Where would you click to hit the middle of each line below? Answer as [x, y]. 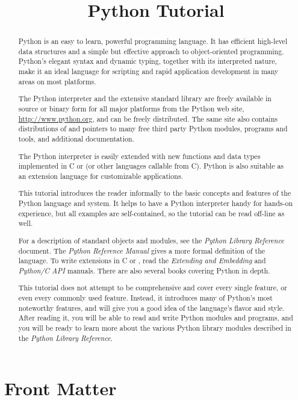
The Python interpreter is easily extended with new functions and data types [139, 156]
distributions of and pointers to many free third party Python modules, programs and [153, 129]
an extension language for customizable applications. [101, 176]
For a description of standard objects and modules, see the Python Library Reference [151, 240]
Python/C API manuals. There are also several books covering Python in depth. [144, 270]
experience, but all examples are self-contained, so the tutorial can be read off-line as [151, 213]
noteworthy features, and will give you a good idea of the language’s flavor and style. [151, 308]
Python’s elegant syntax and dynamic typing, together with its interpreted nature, [147, 61]
